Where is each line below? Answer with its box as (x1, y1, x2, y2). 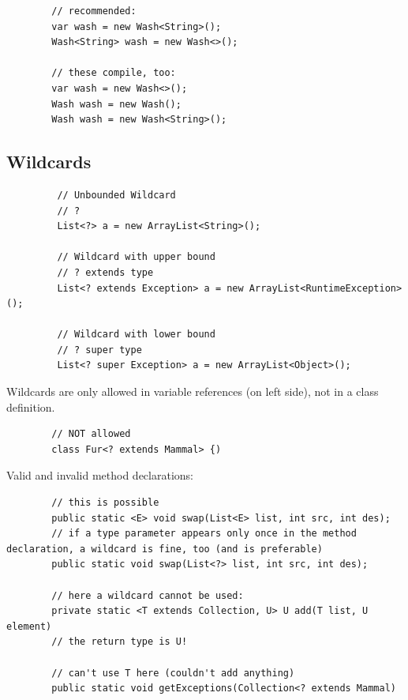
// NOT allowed (51, 428, 131, 440)
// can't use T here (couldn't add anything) (51, 667, 295, 679)
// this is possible (51, 497, 159, 509)
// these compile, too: (51, 67, 176, 79)
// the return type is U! (51, 636, 188, 648)
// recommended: (51, 6, 137, 17)
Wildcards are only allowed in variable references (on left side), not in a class (6, 383, 379, 400)
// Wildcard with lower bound (57, 329, 215, 341)
